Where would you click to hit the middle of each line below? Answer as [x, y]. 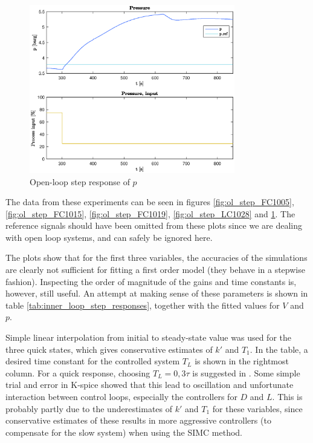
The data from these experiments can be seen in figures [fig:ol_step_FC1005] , [150, 202]
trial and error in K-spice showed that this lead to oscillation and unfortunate [150, 385]
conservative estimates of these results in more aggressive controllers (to [138, 420]
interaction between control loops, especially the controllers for [121, 396]
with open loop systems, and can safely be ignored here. [109, 237]
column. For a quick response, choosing [78, 372]
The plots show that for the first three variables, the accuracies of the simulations [156, 258]
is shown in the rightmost [242, 361]
